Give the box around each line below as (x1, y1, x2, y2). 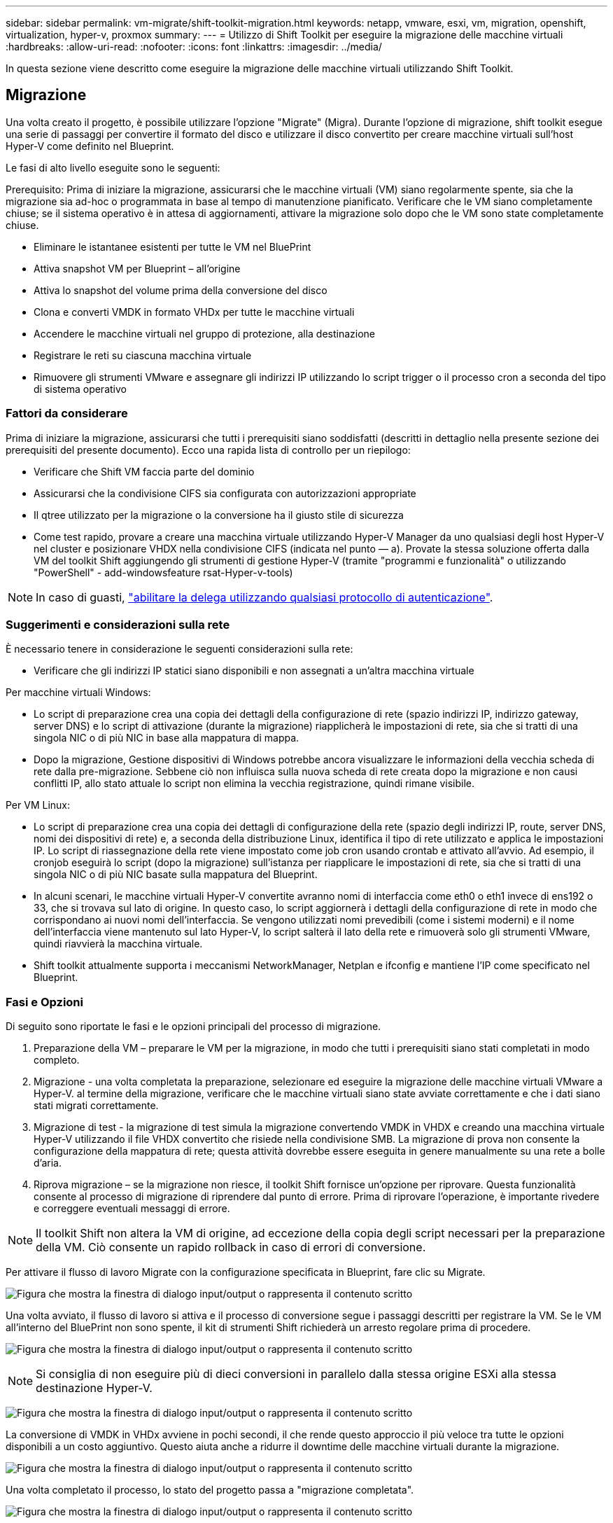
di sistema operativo (34, 382, 127, 395)
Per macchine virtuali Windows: (6, 686, 151, 699)
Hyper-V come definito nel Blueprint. (6, 139, 174, 152)
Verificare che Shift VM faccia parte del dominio (34, 465, 255, 478)
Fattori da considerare (6, 406, 128, 421)
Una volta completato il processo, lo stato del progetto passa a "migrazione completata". (6, 1484, 414, 1496)
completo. (34, 1054, 80, 1066)
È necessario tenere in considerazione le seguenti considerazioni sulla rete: (6, 643, 353, 655)
